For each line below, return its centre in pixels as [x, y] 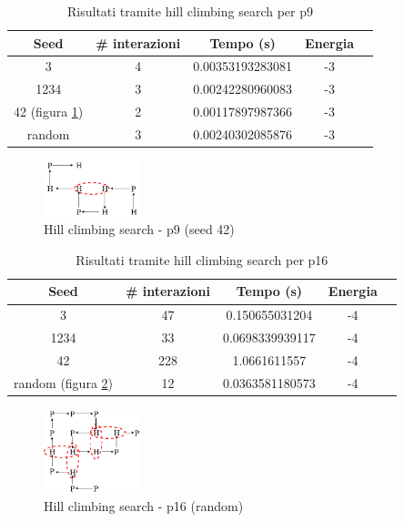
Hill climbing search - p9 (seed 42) [139, 229]
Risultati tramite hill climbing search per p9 [190, 11]
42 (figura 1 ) [49, 112]
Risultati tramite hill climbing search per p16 [202, 259]
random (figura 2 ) [63, 382]
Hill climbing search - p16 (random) [144, 505]
